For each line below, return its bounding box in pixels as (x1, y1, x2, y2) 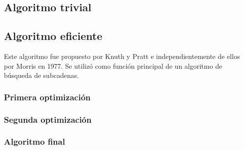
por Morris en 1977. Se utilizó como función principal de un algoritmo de (4, 60, 223, 71)
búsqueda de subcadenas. (4, 70, 79, 80)
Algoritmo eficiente (4, 28, 102, 43)
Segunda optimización (4, 113, 92, 125)
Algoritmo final (4, 135, 65, 148)
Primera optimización (4, 91, 91, 103)
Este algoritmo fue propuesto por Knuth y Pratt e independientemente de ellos (4, 51, 240, 61)
